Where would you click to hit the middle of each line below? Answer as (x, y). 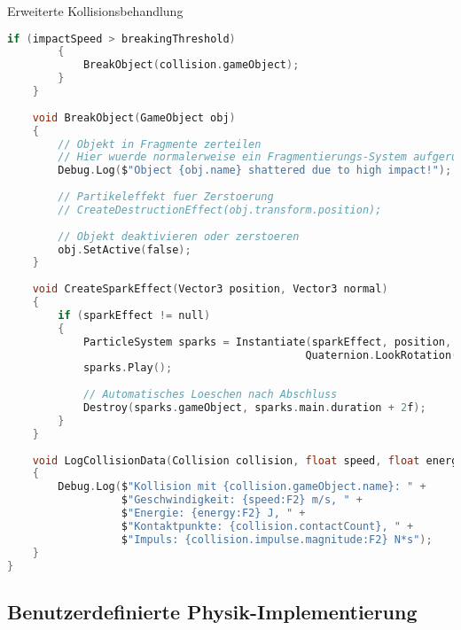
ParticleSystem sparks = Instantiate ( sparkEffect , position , (267, 342)
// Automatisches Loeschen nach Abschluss (210, 395)
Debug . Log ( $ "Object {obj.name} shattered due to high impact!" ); (255, 171)
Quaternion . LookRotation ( (382, 355)
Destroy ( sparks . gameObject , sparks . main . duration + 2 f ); (254, 408)
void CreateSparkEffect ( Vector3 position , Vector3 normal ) (210, 289)
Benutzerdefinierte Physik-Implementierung (212, 611)
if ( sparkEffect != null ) (134, 315)
